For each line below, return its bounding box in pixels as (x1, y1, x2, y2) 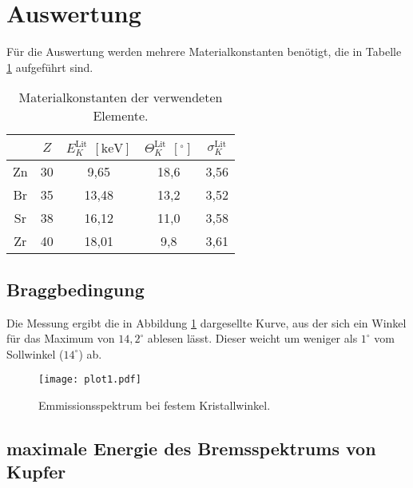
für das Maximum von (6, 330, 115, 347)
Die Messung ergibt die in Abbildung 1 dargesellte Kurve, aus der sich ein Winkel (6, 314, 407, 331)
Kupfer (6, 459, 66, 484)
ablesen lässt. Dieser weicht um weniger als (147, 330, 358, 347)
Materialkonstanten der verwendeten (18, 88, 223, 107)
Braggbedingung (6, 276, 145, 301)
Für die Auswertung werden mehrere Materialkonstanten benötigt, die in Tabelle (6, 43, 402, 60)
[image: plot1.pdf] (38, 374, 141, 386)
